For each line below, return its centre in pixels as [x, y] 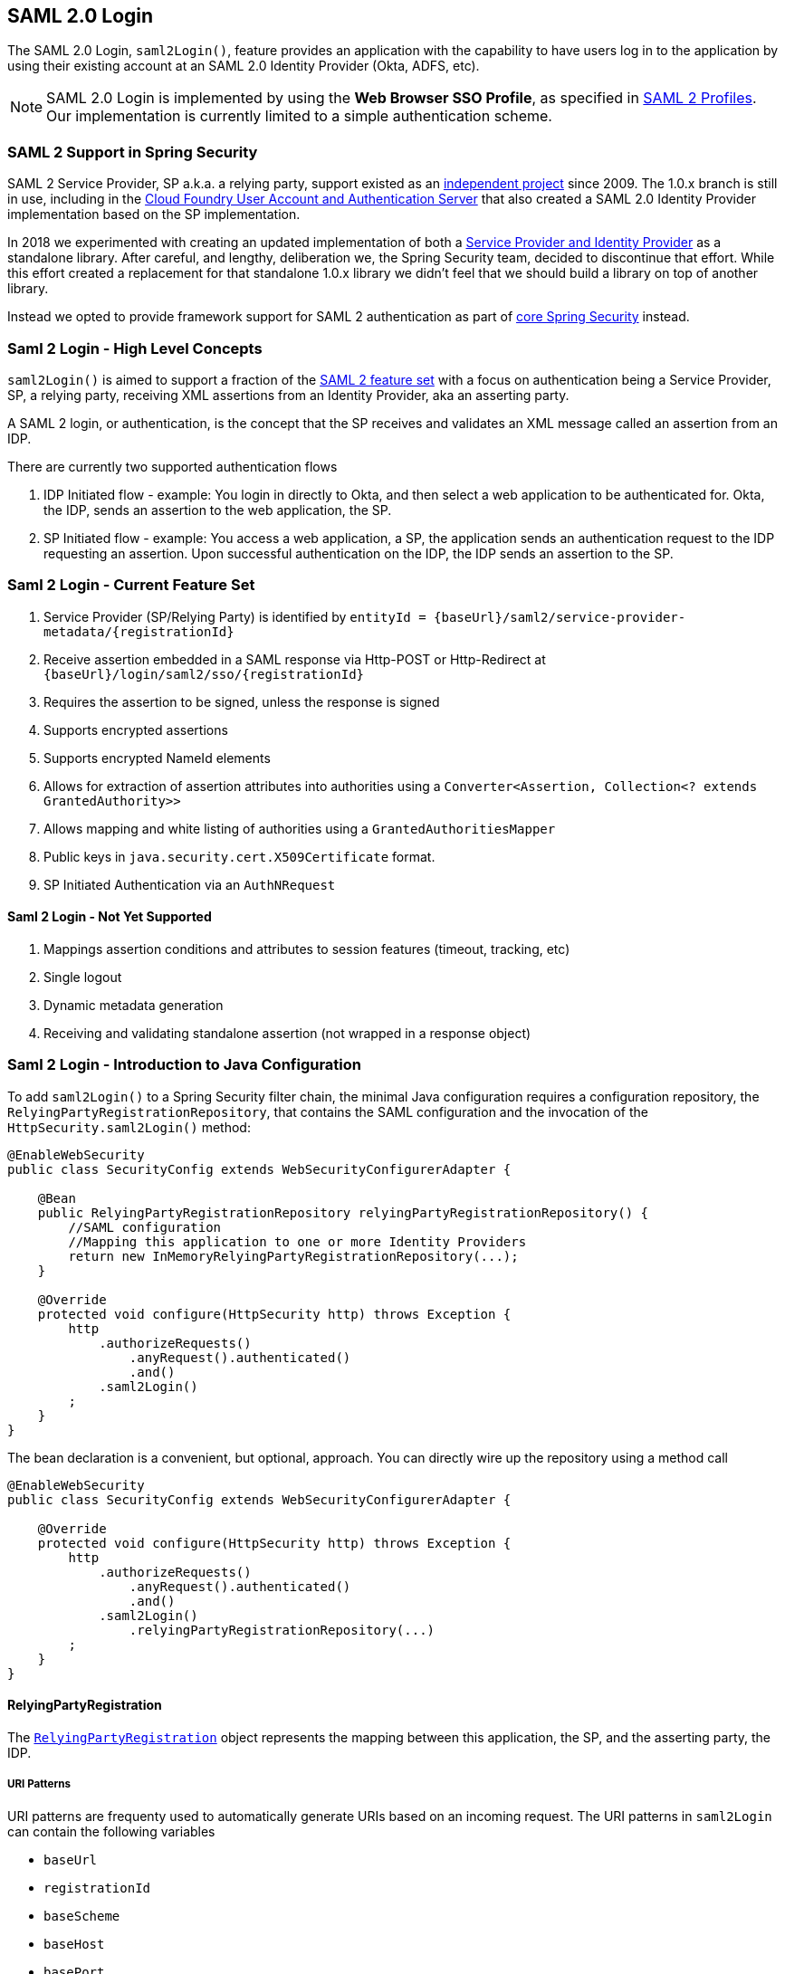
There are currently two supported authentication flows [172, 466]
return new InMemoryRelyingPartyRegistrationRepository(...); [293, 1256]
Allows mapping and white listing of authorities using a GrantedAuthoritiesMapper [300, 828]
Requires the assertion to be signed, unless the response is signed [242, 701]
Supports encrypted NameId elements [157, 758]
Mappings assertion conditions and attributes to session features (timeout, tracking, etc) [307, 949]
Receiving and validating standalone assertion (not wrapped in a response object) [287, 1033]
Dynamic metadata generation [134, 1005]
